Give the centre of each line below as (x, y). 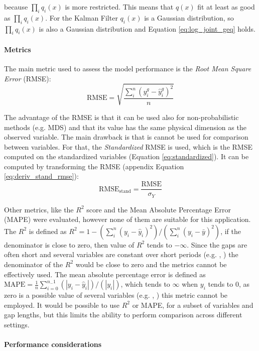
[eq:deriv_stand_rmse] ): (41, 176)
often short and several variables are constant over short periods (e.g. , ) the (121, 254)
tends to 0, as (229, 284)
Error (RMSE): (28, 78)
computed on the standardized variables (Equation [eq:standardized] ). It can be (126, 156)
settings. (17, 324)
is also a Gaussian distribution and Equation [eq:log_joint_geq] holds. (147, 28)
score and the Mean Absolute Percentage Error (159, 209)
